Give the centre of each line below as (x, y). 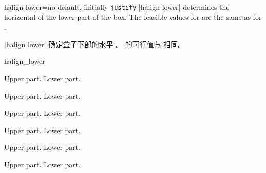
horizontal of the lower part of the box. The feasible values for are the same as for (133, 17)
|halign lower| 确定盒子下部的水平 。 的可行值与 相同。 (95, 44)
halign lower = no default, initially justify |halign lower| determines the (117, 7)
